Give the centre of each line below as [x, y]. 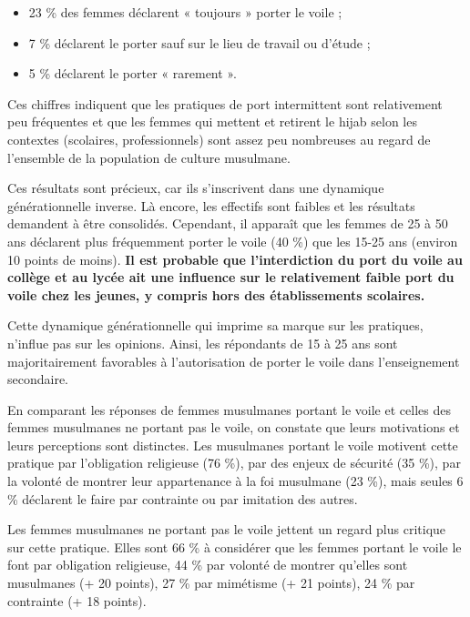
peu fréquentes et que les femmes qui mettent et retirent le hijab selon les [212, 121]
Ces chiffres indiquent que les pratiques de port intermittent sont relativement [225, 103]
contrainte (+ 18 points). [77, 600]
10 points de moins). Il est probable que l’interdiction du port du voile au [235, 259]
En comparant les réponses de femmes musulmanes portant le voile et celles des [229, 409]
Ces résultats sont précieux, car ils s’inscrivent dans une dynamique [196, 188]
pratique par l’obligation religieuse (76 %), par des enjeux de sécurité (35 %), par [234, 463]
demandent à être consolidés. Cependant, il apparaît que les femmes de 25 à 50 [228, 223]
